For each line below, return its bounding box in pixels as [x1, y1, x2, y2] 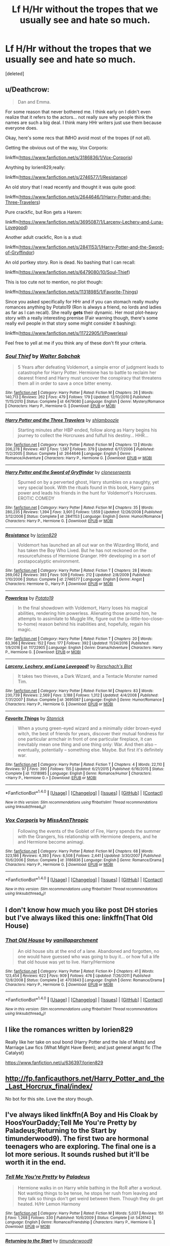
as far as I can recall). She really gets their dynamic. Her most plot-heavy [5, 309, 158, 316]
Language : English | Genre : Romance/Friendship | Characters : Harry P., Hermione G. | [5, 1220, 155, 1225]
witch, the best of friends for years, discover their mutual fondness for [17, 731, 164, 737]
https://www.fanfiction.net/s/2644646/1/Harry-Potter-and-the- [19, 194, 151, 200]
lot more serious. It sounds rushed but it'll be [5, 1150, 149, 1159]
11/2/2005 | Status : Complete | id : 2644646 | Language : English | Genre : [5, 451, 132, 456]
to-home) [17, 621, 38, 627]
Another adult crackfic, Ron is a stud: [5, 234, 82, 240]
